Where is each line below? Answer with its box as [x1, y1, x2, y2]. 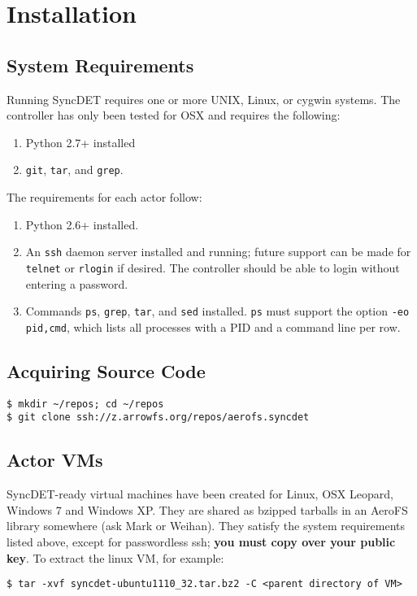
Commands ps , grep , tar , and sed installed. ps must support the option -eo [25, 302, 410, 320]
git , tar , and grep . [25, 161, 124, 178]
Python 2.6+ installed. [25, 215, 139, 233]
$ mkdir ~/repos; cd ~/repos [7, 398, 164, 410]
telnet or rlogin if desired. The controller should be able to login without [25, 259, 400, 276]
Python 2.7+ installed [25, 133, 136, 150]
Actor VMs [7, 447, 103, 472]
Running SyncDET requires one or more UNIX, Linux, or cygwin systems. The [7, 90, 401, 107]
